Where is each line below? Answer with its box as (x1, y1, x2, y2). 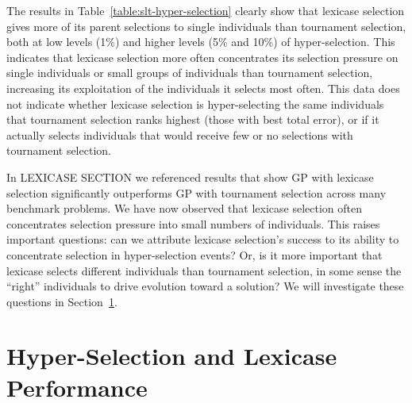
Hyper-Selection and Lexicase (6, 340, 337, 372)
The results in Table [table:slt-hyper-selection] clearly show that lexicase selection (6, 2, 405, 18)
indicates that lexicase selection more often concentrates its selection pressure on (6, 48, 399, 65)
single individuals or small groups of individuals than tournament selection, (6, 64, 373, 81)
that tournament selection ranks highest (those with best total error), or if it (6, 111, 379, 128)
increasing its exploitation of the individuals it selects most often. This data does (6, 79, 400, 96)
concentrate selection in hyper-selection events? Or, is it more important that (6, 246, 383, 263)
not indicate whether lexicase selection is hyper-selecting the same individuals (6, 95, 384, 112)
